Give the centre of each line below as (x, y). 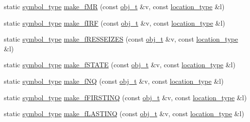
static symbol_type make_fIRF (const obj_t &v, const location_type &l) (115, 23)
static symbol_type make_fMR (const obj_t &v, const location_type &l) (114, 6)
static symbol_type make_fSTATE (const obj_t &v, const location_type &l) (120, 65)
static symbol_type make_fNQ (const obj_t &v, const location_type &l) (114, 81)
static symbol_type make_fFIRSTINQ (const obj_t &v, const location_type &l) (125, 97)
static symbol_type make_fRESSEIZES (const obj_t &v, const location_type (121, 39)
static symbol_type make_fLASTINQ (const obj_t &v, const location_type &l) (124, 114)
